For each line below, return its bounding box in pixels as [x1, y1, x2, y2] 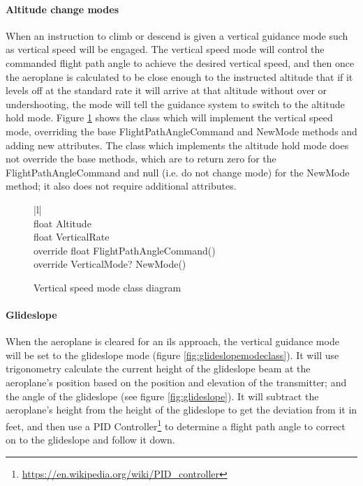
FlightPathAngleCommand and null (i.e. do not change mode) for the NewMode [6, 165, 350, 179]
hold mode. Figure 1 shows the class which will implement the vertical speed [6, 110, 333, 125]
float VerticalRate [34, 229, 110, 244]
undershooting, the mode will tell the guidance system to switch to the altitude [6, 96, 345, 111]
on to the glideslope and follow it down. [6, 432, 175, 447]
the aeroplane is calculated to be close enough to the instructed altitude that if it [6, 69, 353, 84]
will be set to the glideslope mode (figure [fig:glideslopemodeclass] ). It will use [6, 347, 339, 362]
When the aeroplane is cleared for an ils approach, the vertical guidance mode [6, 334, 339, 349]
